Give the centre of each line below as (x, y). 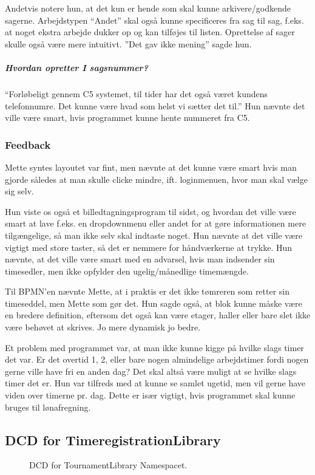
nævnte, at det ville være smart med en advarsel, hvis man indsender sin (140, 259)
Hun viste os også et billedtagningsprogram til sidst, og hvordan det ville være (151, 211)
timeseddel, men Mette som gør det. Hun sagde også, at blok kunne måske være (154, 303)
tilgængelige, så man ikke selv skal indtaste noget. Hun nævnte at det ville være (154, 235)
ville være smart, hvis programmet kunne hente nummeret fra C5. (127, 118)
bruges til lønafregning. (48, 407)
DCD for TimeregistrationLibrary (113, 439)
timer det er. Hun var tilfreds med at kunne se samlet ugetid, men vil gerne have (155, 383)
